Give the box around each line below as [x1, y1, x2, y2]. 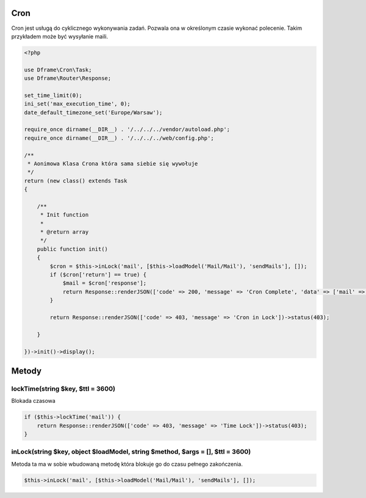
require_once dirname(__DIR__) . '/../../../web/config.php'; [24, 134, 214, 142]
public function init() [37, 245, 108, 253]
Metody [11, 366, 42, 376]
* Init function [40, 211, 89, 218]
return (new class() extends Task [24, 177, 127, 184]
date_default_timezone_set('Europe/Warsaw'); [24, 109, 163, 116]
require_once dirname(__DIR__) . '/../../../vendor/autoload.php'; [24, 126, 231, 133]
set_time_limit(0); [24, 92, 82, 99]
